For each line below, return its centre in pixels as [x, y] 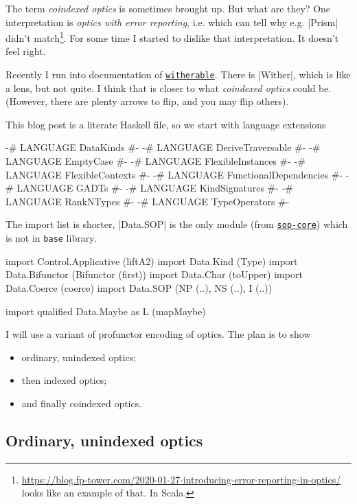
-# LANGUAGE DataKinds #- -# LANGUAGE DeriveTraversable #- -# [163, 147]
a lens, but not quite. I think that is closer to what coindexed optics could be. [169, 88]
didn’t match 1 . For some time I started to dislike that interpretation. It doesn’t [172, 37]
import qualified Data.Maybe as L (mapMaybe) [106, 311]
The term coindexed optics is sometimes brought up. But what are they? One [168, 8]
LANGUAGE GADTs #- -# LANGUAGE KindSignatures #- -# [155, 188]
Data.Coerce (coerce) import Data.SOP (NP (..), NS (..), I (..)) [139, 287]
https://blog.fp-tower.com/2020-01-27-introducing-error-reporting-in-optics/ [181, 479]
